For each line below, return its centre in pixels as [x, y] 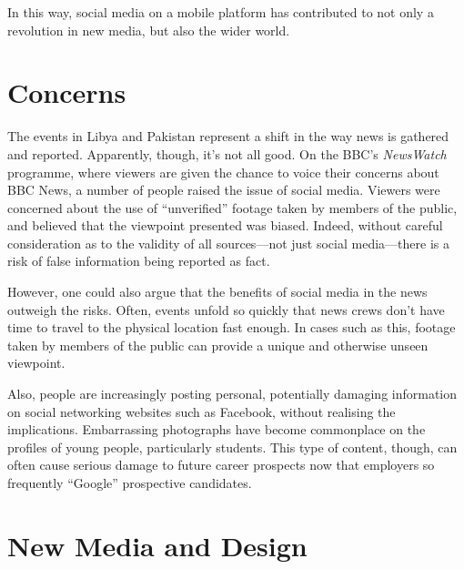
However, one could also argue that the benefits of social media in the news [217, 292]
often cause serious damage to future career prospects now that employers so [221, 465]
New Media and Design [157, 545]
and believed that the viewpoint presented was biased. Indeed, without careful [225, 225]
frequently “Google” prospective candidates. [130, 483]
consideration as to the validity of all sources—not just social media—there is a [228, 243]
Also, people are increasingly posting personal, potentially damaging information [232, 394]
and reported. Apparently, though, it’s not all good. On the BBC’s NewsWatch [227, 153]
